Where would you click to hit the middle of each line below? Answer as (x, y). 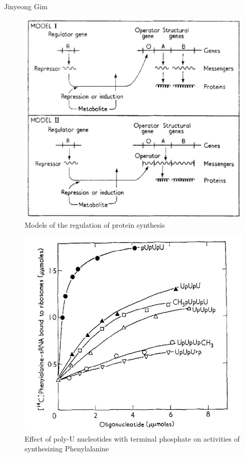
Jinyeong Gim (26, 6)
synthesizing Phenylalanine (67, 449)
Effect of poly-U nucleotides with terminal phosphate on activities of (132, 438)
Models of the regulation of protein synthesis (95, 224)
